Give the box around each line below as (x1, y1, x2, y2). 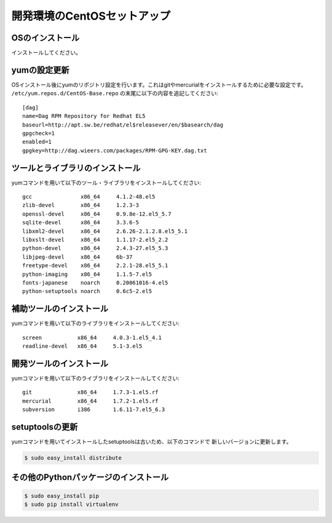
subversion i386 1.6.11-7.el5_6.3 (22, 406, 165, 413)
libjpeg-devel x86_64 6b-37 (22, 253, 133, 261)
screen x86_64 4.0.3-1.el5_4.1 (22, 334, 162, 341)
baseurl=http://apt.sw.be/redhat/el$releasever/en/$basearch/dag (22, 121, 224, 128)
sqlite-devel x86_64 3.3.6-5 (22, 219, 140, 226)
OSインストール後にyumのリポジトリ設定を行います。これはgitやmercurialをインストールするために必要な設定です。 (11, 81, 307, 88)
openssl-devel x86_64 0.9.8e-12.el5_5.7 (22, 210, 172, 218)
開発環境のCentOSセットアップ (11, 9, 170, 23)
